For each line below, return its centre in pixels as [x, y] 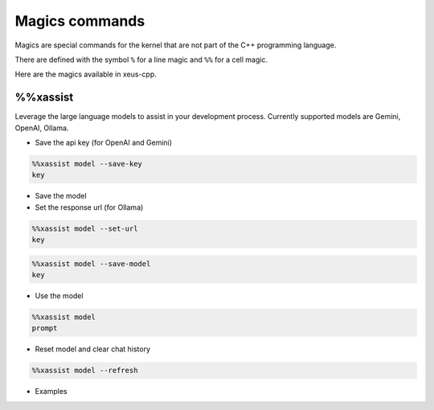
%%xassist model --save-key [87, 164]
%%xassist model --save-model [91, 264]
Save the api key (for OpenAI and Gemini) [104, 143]
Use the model [59, 296]
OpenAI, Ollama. [42, 128]
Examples [51, 392]
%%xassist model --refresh [85, 371]
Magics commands [80, 21]
